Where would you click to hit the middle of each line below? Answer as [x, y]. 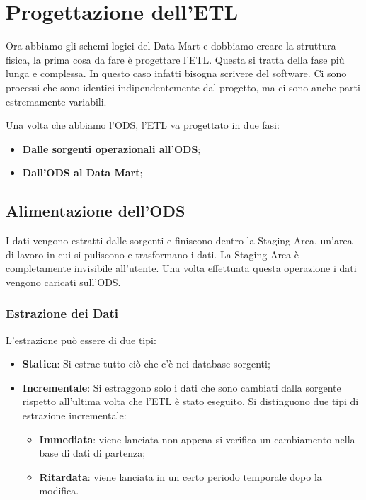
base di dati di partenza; [92, 453]
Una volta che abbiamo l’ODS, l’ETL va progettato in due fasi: [143, 125]
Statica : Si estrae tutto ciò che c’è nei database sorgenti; [146, 364]
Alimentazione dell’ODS [96, 211]
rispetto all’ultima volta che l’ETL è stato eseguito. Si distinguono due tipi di [190, 401]
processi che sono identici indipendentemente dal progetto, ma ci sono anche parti [183, 87]
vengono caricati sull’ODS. [63, 282]
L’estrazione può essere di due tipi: [81, 340]
